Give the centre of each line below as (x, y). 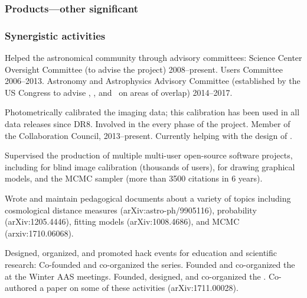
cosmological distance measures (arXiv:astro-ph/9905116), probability (131, 210)
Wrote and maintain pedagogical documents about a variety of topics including (148, 198)
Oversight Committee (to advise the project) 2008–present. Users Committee (144, 69)
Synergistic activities (55, 35)
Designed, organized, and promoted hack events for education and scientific (141, 253)
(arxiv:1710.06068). (39, 233)
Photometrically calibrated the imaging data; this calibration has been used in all (152, 112)
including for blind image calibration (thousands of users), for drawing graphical (150, 166)
